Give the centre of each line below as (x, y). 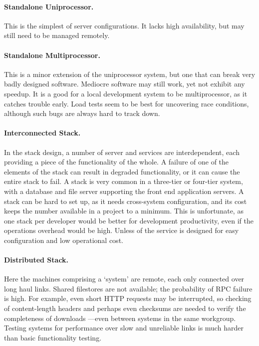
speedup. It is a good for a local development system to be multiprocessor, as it (126, 93)
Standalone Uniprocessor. (49, 6)
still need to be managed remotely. (57, 35)
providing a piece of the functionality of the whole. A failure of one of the (117, 162)
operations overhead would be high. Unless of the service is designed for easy (122, 230)
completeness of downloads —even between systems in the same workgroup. (120, 318)
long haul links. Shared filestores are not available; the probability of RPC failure (128, 288)
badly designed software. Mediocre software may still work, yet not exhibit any (125, 84)
